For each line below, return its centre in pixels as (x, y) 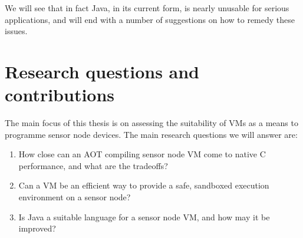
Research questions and (102, 71)
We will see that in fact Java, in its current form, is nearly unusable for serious (147, 8)
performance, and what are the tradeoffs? (93, 165)
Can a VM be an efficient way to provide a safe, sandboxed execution (144, 185)
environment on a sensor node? (75, 197)
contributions (60, 95)
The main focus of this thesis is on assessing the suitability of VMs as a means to (151, 123)
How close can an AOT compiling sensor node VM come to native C (142, 154)
